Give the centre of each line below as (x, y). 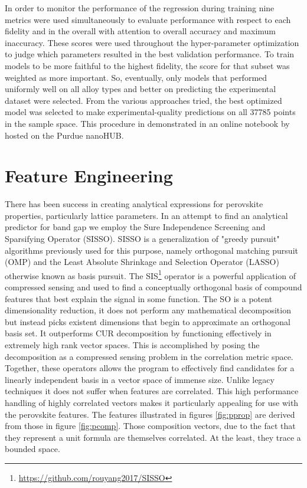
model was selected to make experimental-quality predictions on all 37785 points (150, 112)
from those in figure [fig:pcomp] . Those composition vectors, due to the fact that (150, 426)
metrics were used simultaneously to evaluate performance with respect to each (148, 19)
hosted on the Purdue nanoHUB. (64, 135)
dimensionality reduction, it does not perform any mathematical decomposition (148, 310)
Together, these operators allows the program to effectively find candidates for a (150, 368)
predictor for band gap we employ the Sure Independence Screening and (135, 227)
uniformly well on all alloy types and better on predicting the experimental (141, 89)
